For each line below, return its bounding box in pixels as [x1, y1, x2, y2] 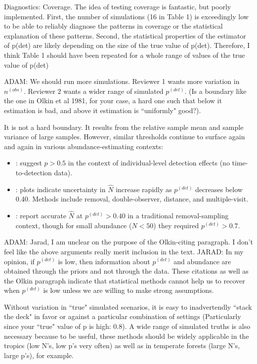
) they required [153, 220, 199, 230]
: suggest [15, 158, 42, 168]
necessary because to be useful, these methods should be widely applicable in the [4, 330, 249, 341]
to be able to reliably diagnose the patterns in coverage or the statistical [4, 21, 223, 31]
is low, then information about [58, 256, 150, 266]
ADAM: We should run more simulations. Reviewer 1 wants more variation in [4, 76, 240, 86]
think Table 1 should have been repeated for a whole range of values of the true [4, 49, 245, 60]
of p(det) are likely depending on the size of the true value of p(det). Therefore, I [4, 40, 250, 50]
